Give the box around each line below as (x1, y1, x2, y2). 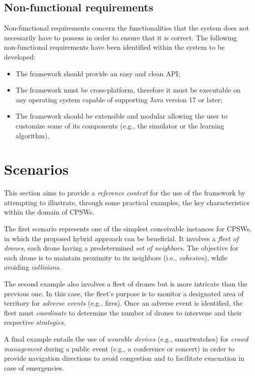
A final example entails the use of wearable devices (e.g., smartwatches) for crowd (4, 333, 249, 344)
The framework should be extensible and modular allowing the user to (15, 111, 227, 121)
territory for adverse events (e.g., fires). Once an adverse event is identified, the (4, 298, 243, 308)
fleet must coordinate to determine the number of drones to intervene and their (4, 307, 242, 317)
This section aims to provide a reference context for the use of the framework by (4, 188, 246, 198)
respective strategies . (4, 317, 65, 327)
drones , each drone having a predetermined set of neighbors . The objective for (4, 243, 239, 253)
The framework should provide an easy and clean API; (15, 68, 180, 78)
